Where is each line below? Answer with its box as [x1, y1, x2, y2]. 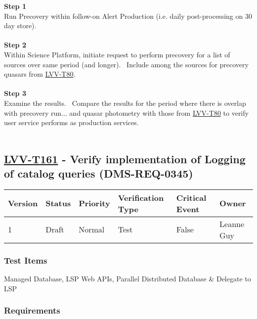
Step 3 [4, 88, 26, 98]
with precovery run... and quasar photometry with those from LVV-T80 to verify [4, 107, 249, 118]
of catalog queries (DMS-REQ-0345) [4, 166, 193, 181]
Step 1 [4, 1, 26, 11]
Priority [79, 197, 110, 209]
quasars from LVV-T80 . [4, 69, 76, 79]
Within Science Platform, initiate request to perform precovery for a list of [4, 49, 230, 59]
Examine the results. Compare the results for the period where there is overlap [4, 97, 246, 108]
